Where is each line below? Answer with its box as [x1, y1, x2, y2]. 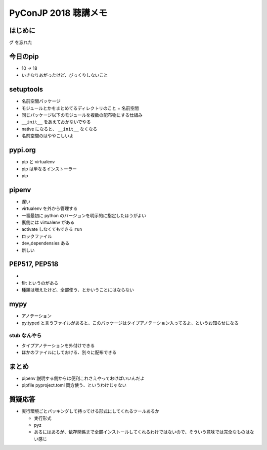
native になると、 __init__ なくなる [21, 126, 97, 132]
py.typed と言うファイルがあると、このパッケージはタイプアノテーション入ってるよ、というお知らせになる [21, 320, 239, 326]
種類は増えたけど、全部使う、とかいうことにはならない [21, 287, 134, 293]
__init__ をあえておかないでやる [21, 119, 91, 125]
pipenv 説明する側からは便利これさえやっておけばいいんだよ [21, 375, 145, 381]
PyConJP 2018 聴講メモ [9, 7, 107, 18]
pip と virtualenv [21, 159, 55, 165]
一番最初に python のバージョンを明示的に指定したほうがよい [21, 212, 146, 218]
